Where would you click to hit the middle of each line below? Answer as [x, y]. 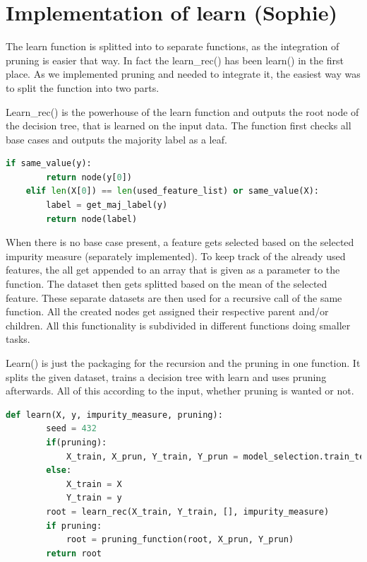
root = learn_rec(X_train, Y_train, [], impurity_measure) [188, 511]
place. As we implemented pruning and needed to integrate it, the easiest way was [183, 74]
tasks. [18, 339]
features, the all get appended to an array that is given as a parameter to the [173, 270]
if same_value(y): [49, 164]
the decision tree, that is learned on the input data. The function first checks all [179, 125]
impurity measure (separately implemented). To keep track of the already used [176, 256]
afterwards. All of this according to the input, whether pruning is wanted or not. [180, 391]
